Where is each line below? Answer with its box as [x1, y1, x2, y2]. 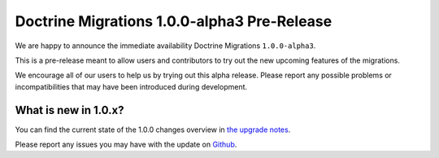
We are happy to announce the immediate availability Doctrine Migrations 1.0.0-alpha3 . [15, 41, 316, 50]
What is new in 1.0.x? [15, 103, 124, 117]
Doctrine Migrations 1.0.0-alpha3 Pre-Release [15, 12, 333, 30]
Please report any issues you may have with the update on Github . [15, 139, 237, 150]
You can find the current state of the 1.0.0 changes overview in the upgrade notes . [15, 125, 291, 134]
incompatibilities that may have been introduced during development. [15, 81, 248, 91]
